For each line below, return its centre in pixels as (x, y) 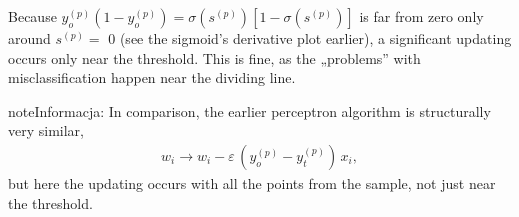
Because (32, 16)
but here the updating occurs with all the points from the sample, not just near (252, 183)
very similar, (46, 130)
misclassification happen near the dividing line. (152, 77)
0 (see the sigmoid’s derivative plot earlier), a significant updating (310, 38)
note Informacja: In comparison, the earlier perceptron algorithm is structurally (249, 110)
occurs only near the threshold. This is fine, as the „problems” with (214, 57)
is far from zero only (421, 16)
